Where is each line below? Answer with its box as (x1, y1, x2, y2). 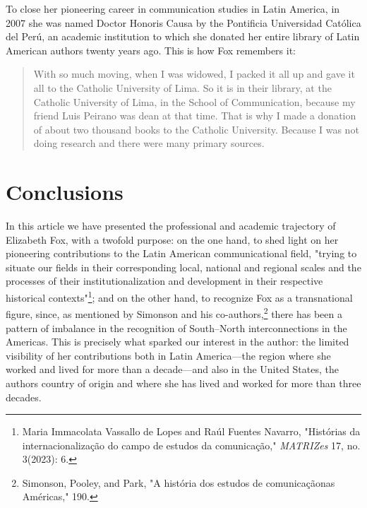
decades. (6, 389, 42, 404)
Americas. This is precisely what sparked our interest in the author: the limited (6, 334, 349, 349)
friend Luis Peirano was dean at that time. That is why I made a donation (33, 108, 356, 123)
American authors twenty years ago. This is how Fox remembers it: (6, 42, 296, 57)
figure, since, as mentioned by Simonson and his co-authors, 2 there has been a (6, 305, 342, 321)
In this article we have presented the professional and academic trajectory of (6, 218, 336, 233)
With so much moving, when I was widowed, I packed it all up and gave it (33, 66, 355, 81)
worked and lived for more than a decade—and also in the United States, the (6, 362, 339, 377)
